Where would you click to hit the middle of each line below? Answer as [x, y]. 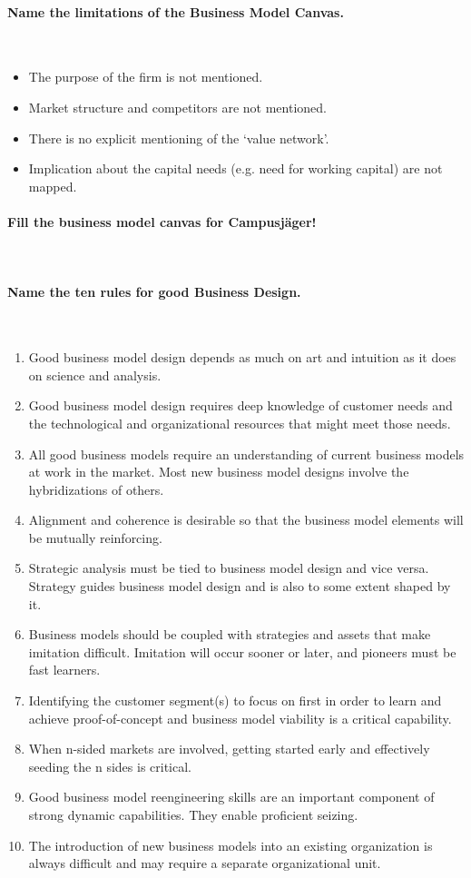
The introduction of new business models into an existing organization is [231, 845]
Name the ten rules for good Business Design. [154, 292]
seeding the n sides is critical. [110, 766]
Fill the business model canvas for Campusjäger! [162, 221]
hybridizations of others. [96, 489]
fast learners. [64, 670]
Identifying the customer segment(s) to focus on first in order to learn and [235, 700]
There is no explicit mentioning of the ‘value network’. [179, 138]
